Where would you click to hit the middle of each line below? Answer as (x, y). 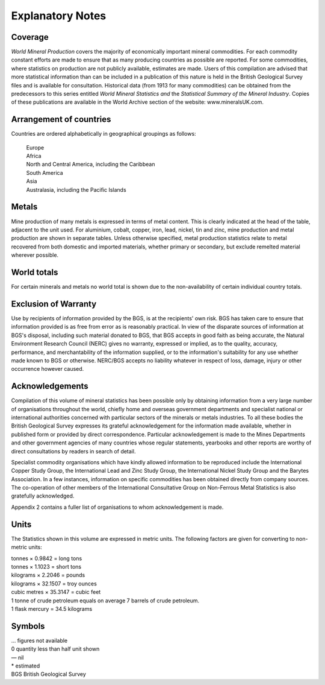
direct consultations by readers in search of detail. (73, 451)
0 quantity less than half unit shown (55, 649)
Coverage (30, 37)
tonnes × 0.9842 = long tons (47, 558)
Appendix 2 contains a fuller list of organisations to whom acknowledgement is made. (117, 507)
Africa (34, 156)
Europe (35, 147)
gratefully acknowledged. (43, 496)
